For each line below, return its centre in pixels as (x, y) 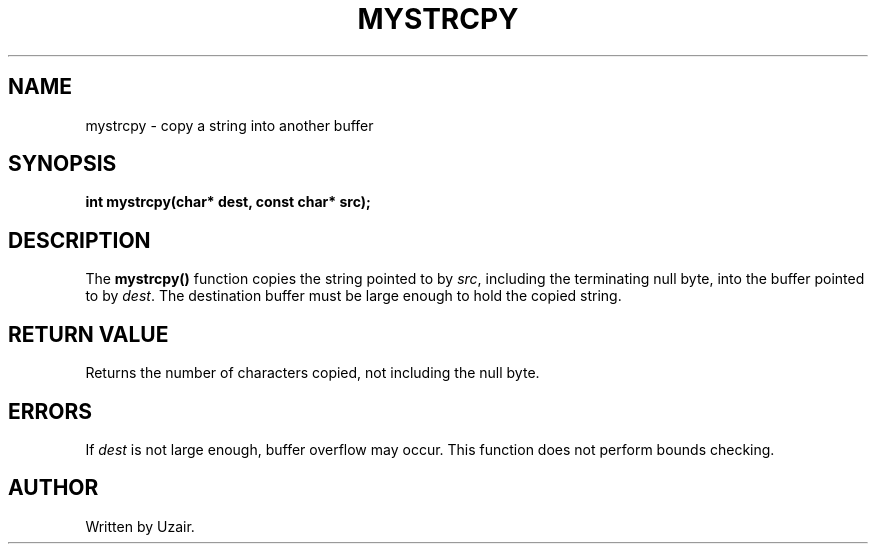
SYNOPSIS (62, 164)
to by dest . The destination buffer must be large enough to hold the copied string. (353, 296)
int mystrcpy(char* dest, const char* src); (228, 202)
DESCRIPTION (79, 240)
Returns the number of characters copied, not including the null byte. (312, 373)
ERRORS (50, 411)
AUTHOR (53, 488)
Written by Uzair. (140, 526)
